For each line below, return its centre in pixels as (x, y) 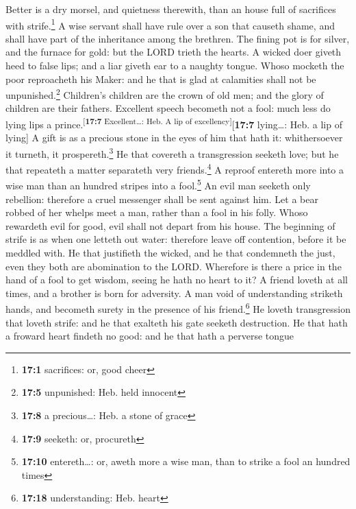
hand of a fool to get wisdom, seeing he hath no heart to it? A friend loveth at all (177, 280)
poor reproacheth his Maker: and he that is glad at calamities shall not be (161, 79)
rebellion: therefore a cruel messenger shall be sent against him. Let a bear (162, 199)
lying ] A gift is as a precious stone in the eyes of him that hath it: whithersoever (174, 138)
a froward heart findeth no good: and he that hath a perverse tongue (150, 336)
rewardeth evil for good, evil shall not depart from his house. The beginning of (170, 225)
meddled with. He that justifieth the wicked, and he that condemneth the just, (170, 253)
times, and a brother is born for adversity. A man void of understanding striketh (174, 293)
